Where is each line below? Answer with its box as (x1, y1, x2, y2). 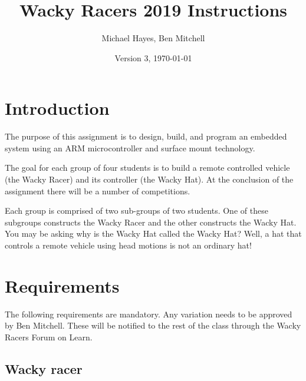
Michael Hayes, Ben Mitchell (101, 32, 205, 44)
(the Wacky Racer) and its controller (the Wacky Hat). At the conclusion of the (5, 173, 294, 185)
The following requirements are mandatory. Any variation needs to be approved (5, 307, 292, 320)
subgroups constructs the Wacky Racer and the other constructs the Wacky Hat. (5, 216, 297, 228)
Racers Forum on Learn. (5, 330, 93, 343)
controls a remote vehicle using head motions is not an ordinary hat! (5, 239, 252, 251)
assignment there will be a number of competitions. (5, 184, 190, 197)
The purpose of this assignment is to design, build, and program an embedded (5, 130, 287, 143)
